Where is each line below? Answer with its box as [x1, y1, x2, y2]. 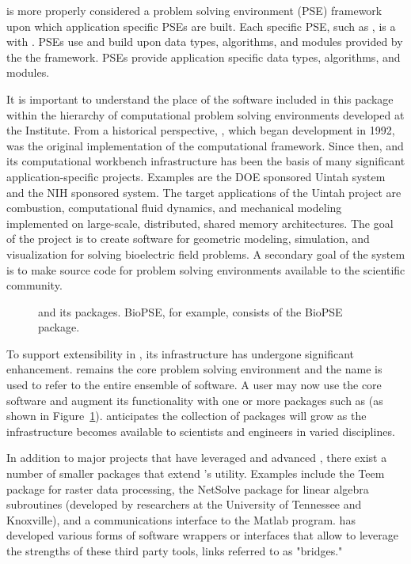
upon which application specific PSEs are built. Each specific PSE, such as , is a [6, 17, 396, 34]
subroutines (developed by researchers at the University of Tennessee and [6, 496, 362, 513]
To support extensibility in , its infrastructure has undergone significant [6, 345, 354, 361]
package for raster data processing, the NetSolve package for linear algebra [6, 480, 369, 497]
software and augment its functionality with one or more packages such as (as [6, 392, 383, 408]
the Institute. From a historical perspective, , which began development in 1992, [6, 122, 395, 138]
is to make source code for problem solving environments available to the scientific [6, 261, 405, 278]
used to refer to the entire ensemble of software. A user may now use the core [6, 377, 382, 393]
